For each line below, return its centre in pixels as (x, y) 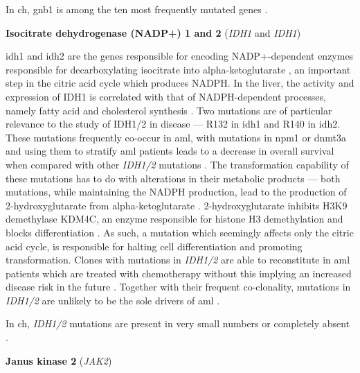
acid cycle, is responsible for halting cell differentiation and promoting (154, 246)
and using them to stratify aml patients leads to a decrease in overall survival (170, 151)
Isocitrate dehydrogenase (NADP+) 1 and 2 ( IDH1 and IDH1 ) (153, 32)
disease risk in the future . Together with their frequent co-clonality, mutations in (178, 287)
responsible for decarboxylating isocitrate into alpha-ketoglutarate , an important (178, 69)
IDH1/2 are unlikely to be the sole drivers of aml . (113, 300)
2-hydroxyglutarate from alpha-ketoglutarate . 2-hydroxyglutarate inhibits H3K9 (177, 205)
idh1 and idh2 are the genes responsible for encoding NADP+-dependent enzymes (180, 56)
